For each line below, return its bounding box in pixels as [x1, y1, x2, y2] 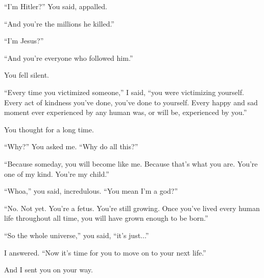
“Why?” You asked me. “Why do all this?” [4, 141, 138, 152]
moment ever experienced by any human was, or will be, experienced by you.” [4, 107, 247, 118]
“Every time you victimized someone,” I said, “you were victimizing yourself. [4, 86, 244, 97]
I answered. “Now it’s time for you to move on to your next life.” [4, 247, 206, 258]
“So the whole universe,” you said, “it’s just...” [4, 229, 149, 240]
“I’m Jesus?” [4, 35, 44, 46]
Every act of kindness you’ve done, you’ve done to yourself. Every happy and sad [4, 97, 258, 107]
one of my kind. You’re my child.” [4, 168, 109, 179]
